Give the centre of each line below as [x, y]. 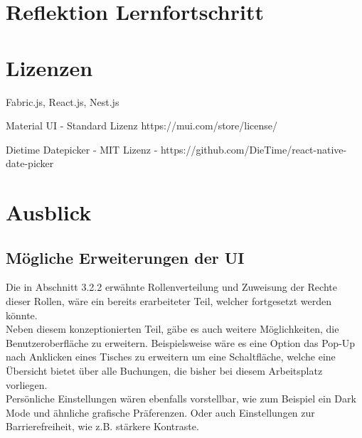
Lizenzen [49, 67]
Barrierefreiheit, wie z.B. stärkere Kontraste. [102, 426]
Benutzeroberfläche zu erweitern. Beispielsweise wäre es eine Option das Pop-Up [181, 342]
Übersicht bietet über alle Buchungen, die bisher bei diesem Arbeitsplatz [164, 371]
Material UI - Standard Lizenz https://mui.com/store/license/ [142, 125]
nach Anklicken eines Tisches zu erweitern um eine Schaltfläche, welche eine [171, 357]
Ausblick [49, 212]
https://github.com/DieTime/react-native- [254, 149]
